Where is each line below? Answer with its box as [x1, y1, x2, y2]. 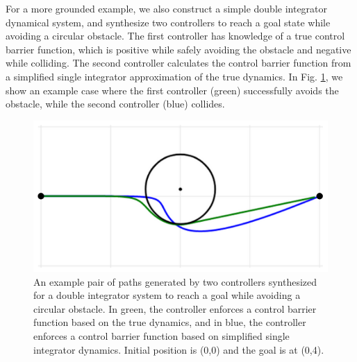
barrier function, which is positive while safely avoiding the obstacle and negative [6, 42, 351, 56]
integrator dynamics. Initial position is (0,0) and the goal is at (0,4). [33, 342, 324, 356]
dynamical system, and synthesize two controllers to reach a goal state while [6, 15, 331, 29]
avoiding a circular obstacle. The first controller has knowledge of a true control [6, 28, 345, 43]
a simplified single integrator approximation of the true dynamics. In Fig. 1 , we [6, 69, 343, 83]
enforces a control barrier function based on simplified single [33, 328, 290, 343]
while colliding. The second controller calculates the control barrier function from [6, 55, 351, 70]
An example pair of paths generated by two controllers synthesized [33, 274, 317, 288]
